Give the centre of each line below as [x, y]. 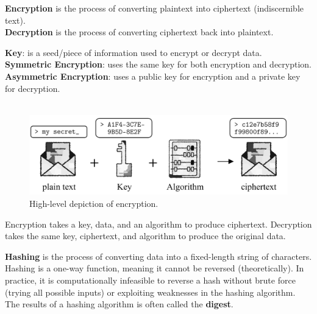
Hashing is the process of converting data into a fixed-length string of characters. [158, 256]
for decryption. [33, 88]
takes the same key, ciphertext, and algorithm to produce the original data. [145, 236]
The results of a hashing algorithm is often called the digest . [119, 304]
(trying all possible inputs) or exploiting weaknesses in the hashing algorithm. [150, 292]
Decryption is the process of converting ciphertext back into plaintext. [139, 32]
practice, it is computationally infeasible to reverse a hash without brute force [150, 280]
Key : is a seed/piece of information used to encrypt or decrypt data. [134, 52]
